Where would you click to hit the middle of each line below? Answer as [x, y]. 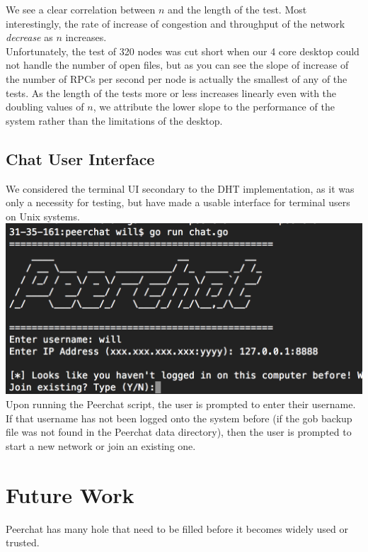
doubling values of [45, 107]
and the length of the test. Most [237, 9]
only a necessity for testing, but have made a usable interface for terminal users [178, 202]
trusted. [23, 542]
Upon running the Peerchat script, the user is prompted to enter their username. [181, 404]
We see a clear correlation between [81, 9]
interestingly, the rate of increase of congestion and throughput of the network [176, 23]
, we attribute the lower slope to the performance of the [214, 107]
